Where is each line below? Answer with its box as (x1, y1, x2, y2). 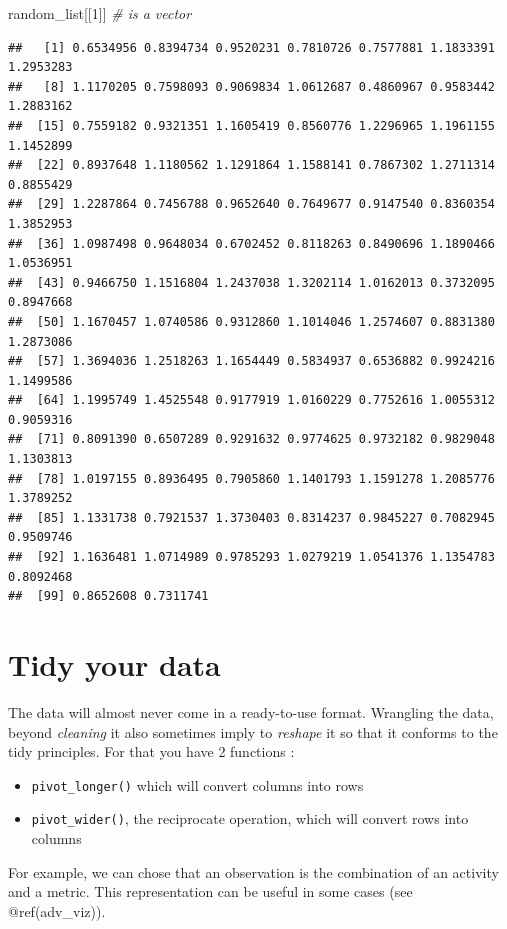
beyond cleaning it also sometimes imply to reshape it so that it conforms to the (8, 721, 498, 742)
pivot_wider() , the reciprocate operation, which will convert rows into (31, 808, 469, 829)
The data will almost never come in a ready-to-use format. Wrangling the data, (8, 701, 494, 722)
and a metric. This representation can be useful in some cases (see (8, 881, 413, 902)
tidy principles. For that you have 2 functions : (8, 741, 295, 762)
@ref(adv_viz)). (8, 900, 106, 921)
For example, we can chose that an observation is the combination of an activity (8, 861, 499, 882)
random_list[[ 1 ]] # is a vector (8, 3, 192, 23)
